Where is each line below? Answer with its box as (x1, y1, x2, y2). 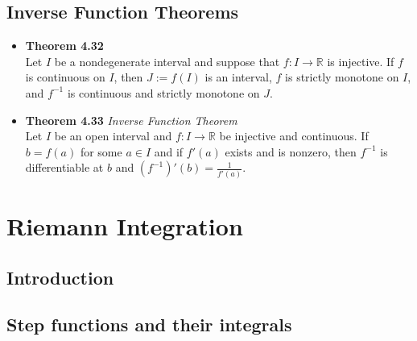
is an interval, (204, 69, 272, 85)
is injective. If (327, 52, 394, 69)
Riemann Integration (6, 209, 243, 242)
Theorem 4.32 (25, 37, 104, 54)
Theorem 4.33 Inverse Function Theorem (25, 111, 237, 128)
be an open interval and (54, 127, 172, 144)
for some (80, 143, 122, 160)
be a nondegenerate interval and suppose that (54, 52, 280, 69)
